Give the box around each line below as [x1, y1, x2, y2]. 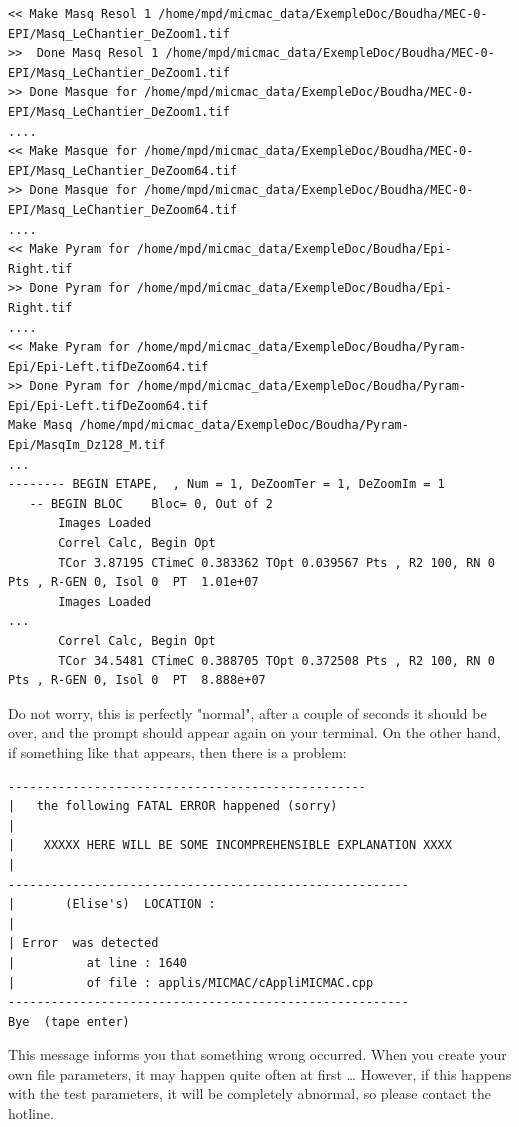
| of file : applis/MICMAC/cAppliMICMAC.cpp [8, 975, 374, 990]
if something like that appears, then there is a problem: [8, 741, 347, 762]
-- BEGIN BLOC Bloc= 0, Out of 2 [29, 496, 273, 511]
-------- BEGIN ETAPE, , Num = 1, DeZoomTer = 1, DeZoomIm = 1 [8, 477, 445, 492]
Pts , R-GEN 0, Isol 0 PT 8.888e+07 [8, 673, 266, 688]
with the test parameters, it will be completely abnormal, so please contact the [8, 1083, 491, 1104]
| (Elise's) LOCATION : [8, 897, 216, 912]
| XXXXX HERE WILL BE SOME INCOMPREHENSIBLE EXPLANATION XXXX [8, 838, 452, 853]
